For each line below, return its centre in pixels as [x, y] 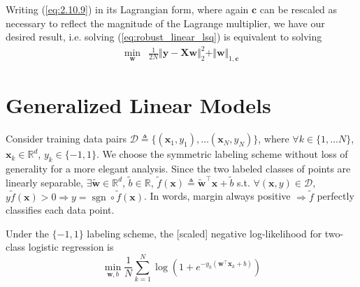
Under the [27, 233]
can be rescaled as [298, 9]
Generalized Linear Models [138, 105]
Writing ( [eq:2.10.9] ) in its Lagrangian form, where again [127, 9]
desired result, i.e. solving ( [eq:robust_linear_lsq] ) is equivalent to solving [164, 37]
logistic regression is [71, 247]
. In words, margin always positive [217, 196]
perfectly [336, 196]
